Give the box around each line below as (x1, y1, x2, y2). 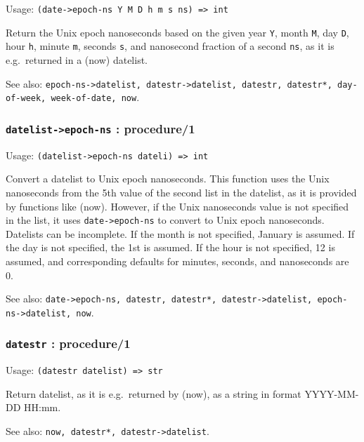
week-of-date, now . (51, 90, 140, 105)
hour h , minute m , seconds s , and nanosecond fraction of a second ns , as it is (6, 39, 334, 53)
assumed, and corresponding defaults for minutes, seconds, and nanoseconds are (6, 253, 349, 268)
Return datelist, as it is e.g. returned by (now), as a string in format (6, 386, 301, 401)
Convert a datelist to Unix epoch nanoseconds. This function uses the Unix (6, 171, 330, 186)
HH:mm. (24, 400, 61, 415)
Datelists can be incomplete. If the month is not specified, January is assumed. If (6, 226, 355, 241)
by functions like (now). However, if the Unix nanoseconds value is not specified (6, 199, 349, 213)
